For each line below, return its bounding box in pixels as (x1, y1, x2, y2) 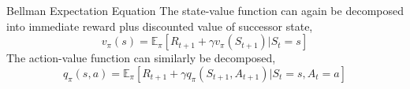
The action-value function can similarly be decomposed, (6, 50, 276, 66)
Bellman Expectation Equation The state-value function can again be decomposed (6, 2, 404, 18)
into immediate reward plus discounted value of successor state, (6, 17, 313, 34)
